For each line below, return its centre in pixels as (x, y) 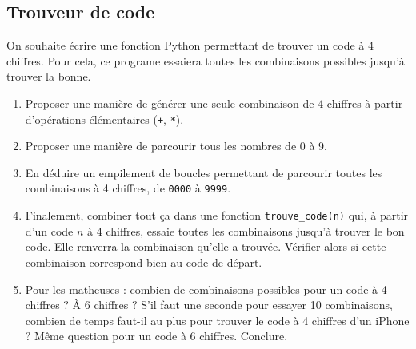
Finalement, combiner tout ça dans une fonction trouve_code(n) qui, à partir (217, 215)
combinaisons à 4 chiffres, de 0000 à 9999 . (128, 188)
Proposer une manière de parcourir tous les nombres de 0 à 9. (176, 146)
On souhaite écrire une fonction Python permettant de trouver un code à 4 (190, 45)
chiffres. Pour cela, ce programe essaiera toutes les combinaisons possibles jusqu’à (206, 60)
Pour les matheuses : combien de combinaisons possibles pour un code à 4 (206, 289)
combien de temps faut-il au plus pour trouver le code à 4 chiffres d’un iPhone (217, 320)
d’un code (49, 230)
